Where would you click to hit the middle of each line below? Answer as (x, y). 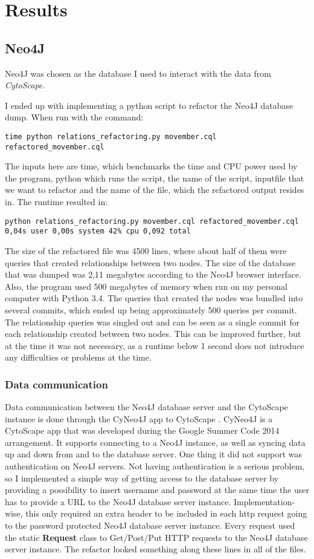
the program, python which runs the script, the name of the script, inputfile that (155, 178)
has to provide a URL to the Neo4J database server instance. (118, 501)
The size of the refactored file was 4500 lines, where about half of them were (146, 250)
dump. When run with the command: (74, 117)
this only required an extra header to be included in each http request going (166, 513)
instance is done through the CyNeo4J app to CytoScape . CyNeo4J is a (139, 418)
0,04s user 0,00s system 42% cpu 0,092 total (98, 231)
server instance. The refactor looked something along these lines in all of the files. (155, 549)
